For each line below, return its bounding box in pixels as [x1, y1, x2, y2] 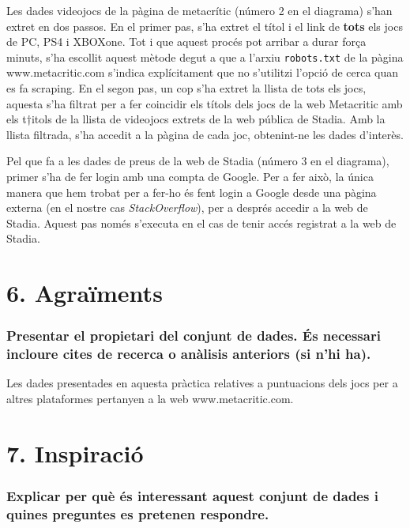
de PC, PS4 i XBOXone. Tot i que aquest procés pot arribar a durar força [6, 33, 367, 50]
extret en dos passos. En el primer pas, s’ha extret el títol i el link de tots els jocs [6, 17, 403, 34]
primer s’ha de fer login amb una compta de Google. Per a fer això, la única [6, 168, 374, 184]
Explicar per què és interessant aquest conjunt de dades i [6, 485, 378, 505]
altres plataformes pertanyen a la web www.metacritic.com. [6, 390, 294, 407]
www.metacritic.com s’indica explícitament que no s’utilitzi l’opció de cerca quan [6, 64, 399, 81]
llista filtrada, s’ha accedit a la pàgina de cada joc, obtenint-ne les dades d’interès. [6, 126, 404, 142]
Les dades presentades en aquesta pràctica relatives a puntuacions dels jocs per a [6, 375, 398, 391]
